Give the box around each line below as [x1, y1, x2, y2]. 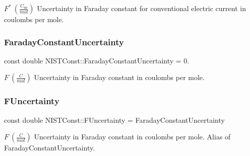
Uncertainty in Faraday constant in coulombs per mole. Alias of [34, 131, 231, 142]
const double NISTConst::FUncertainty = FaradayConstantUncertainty [4, 114, 225, 125]
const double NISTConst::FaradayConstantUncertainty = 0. [4, 55, 190, 65]
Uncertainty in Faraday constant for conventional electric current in [37, 3, 246, 13]
